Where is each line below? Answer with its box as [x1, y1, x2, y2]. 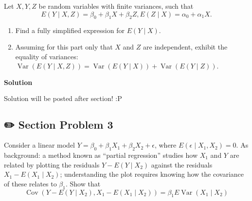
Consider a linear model [4, 140, 75, 150]
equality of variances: [15, 51, 78, 61]
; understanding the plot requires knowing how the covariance [60, 169, 244, 179]
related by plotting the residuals [4, 159, 100, 169]
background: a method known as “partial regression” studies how [4, 150, 198, 160]
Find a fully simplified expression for [15, 25, 125, 35]
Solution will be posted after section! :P [4, 93, 122, 103]
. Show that [65, 178, 101, 188]
